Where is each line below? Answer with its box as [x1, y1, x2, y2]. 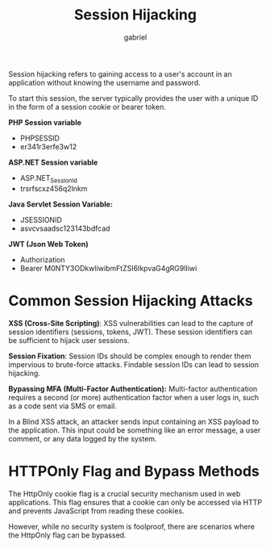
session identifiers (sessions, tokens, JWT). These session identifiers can [8, 327, 253, 337]
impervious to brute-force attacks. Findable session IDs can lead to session [8, 359, 260, 369]
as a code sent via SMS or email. [8, 401, 117, 411]
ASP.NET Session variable [8, 157, 98, 167]
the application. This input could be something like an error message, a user [8, 425, 261, 435]
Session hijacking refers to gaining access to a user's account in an [8, 69, 232, 78]
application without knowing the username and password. [8, 77, 201, 87]
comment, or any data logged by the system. [8, 433, 157, 443]
